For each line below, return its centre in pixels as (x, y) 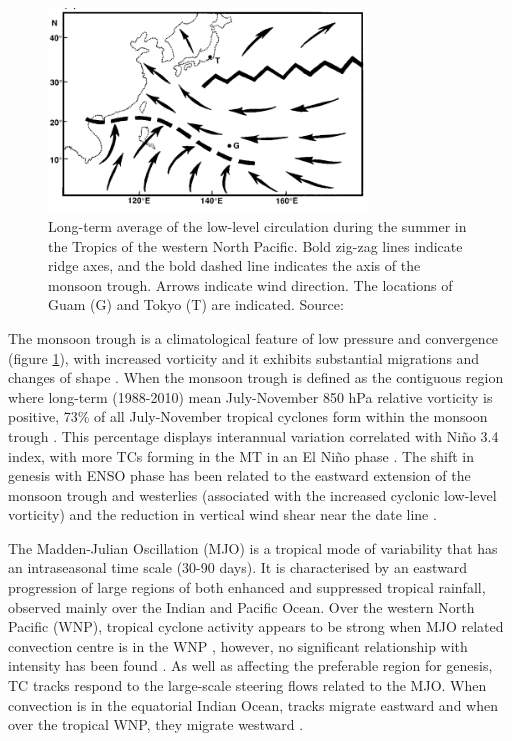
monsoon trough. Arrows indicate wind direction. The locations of (250, 284)
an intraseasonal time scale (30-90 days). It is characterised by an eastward (238, 567)
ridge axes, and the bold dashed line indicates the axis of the (234, 265)
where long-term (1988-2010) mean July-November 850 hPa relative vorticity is (250, 396)
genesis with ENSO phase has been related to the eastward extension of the (239, 475)
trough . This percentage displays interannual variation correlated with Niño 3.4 (253, 435)
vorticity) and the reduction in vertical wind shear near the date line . (222, 514)
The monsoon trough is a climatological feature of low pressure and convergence (253, 337)
